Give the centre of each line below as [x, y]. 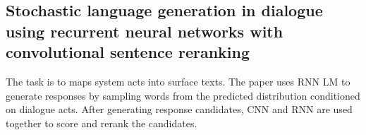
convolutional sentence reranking [128, 52]
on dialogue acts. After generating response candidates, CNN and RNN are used [179, 109]
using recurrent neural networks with [145, 31]
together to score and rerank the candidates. [102, 123]
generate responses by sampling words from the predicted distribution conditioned [183, 95]
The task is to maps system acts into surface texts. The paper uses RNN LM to [178, 81]
